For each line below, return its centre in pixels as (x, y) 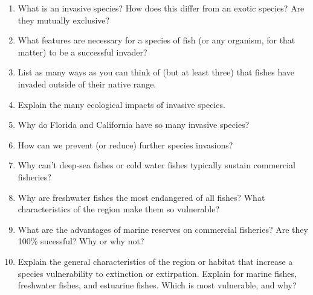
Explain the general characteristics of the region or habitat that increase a (155, 261)
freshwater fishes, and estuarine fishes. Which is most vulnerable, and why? (157, 285)
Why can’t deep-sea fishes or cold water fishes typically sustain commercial (156, 165)
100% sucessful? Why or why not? (81, 241)
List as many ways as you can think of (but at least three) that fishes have (156, 72)
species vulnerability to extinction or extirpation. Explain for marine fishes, (157, 273)
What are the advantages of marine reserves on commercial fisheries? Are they (163, 229)
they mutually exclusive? (64, 20)
